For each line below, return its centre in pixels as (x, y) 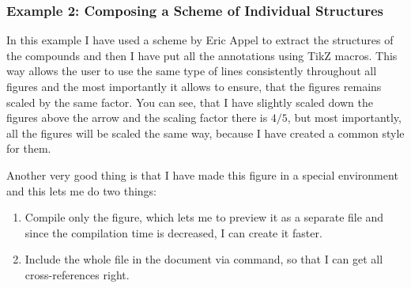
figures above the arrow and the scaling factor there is (137, 117)
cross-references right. (77, 274)
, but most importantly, (344, 117)
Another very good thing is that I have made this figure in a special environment (202, 174)
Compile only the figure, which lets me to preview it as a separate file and (204, 217)
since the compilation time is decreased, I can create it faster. (173, 232)
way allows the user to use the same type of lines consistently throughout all (192, 71)
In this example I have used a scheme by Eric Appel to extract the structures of (200, 40)
